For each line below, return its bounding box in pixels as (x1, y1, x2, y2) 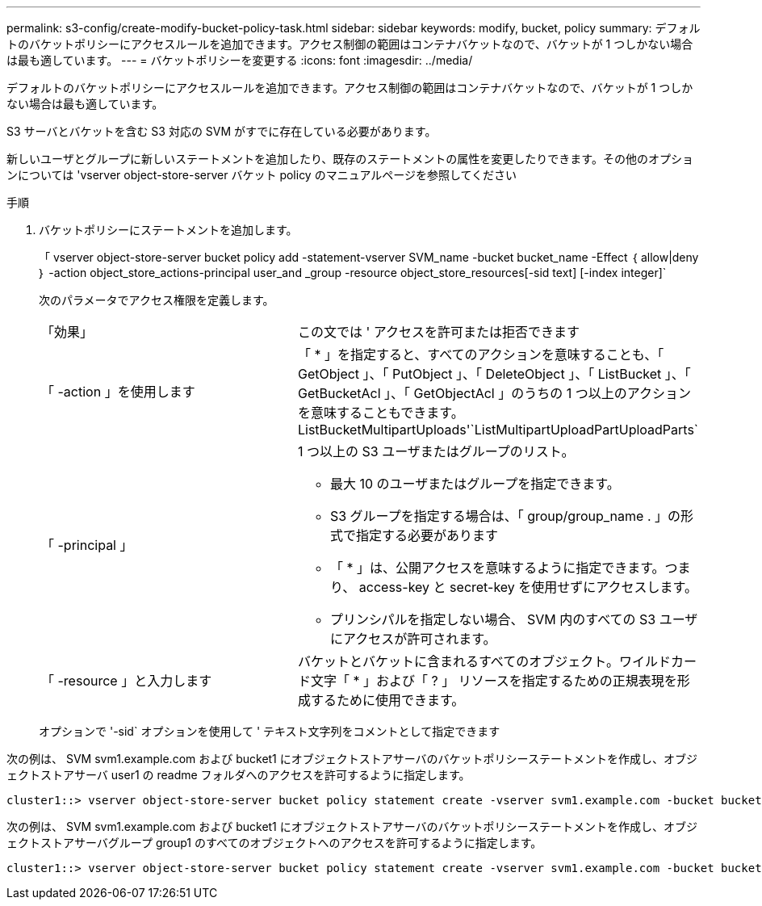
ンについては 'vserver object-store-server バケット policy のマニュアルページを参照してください (6, 168, 517, 182)
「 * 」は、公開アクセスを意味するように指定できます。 (329, 560, 665, 576)
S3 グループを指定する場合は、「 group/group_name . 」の (329, 508, 680, 524)
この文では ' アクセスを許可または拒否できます (297, 324, 580, 340)
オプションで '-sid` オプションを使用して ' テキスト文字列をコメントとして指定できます (39, 724, 500, 738)
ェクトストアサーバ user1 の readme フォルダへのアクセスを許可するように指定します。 (6, 768, 471, 782)
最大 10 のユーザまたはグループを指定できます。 (329, 476, 620, 492)
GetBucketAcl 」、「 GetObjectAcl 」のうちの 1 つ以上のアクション (297, 385, 691, 401)
